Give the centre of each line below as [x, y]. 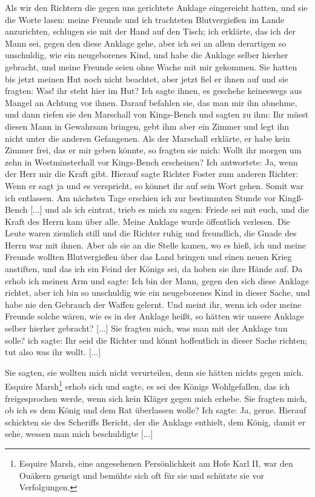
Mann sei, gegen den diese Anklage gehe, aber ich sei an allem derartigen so [146, 43]
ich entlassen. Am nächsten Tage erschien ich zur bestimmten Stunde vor [141, 197]
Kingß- [291, 197]
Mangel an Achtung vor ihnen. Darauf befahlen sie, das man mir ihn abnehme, [151, 102]
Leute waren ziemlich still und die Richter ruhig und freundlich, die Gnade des [151, 233]
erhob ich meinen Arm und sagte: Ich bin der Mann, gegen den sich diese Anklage [157, 280]
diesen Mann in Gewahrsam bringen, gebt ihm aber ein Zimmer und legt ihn [147, 126]
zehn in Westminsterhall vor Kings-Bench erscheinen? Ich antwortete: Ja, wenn [151, 162]
